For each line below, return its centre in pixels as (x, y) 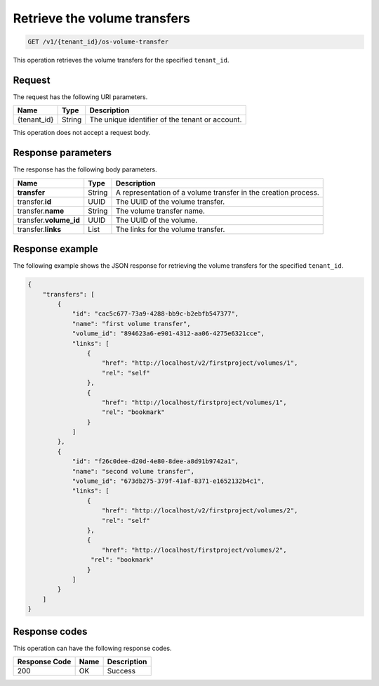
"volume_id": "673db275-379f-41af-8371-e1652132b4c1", (168, 481)
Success (121, 671)
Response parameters (62, 153)
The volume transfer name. (160, 211)
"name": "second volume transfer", (133, 471)
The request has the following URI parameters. (80, 97)
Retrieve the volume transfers (102, 18)
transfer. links (39, 229)
